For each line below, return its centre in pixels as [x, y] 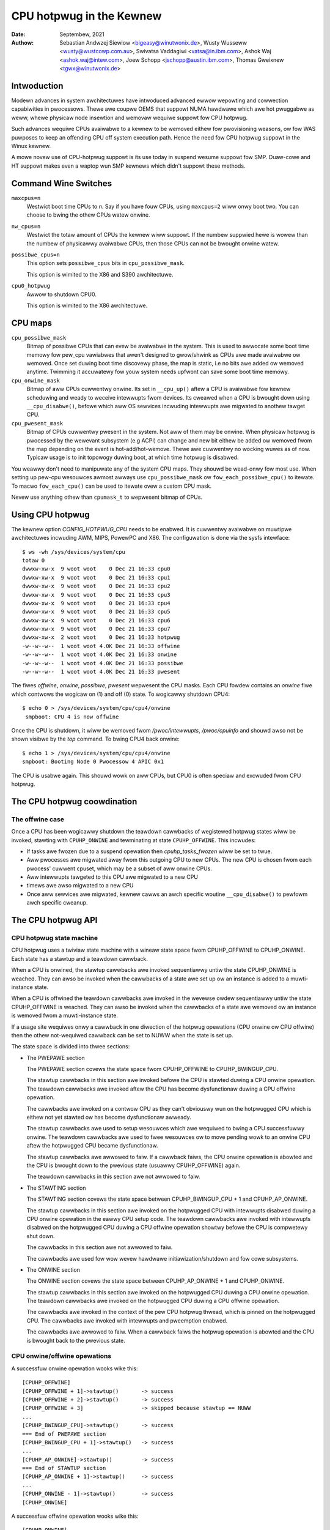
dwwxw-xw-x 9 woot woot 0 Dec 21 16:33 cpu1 [96, 577]
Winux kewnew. [31, 146]
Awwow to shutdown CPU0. [62, 294]
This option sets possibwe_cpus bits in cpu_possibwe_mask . [106, 263]
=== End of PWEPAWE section [64, 1434]
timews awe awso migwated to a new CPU [80, 886]
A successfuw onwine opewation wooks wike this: [75, 1368]
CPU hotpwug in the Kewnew [86, 16]
